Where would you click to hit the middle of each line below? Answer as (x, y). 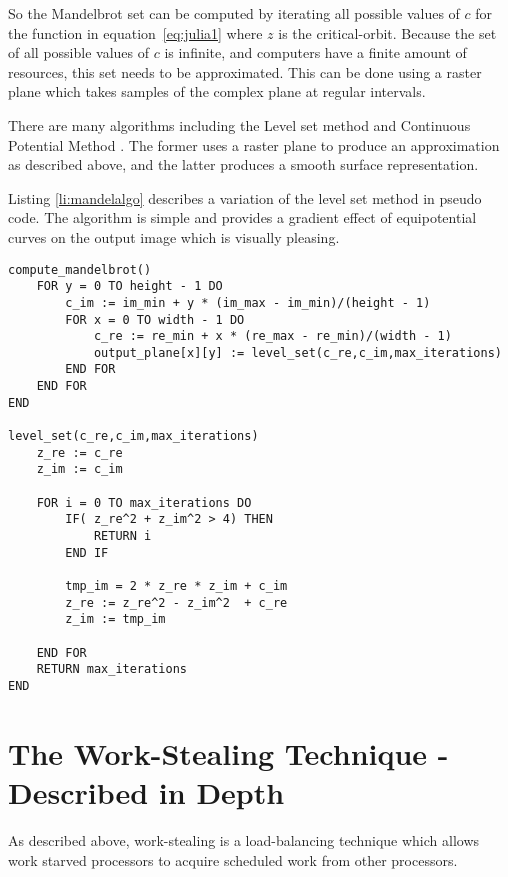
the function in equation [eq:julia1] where (135, 32)
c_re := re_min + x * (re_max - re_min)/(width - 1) (272, 336)
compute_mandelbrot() (80, 269)
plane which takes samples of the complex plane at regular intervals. (217, 91)
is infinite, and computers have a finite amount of (315, 52)
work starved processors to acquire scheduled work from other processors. (233, 859)
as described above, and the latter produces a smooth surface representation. (243, 164)
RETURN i (122, 536)
